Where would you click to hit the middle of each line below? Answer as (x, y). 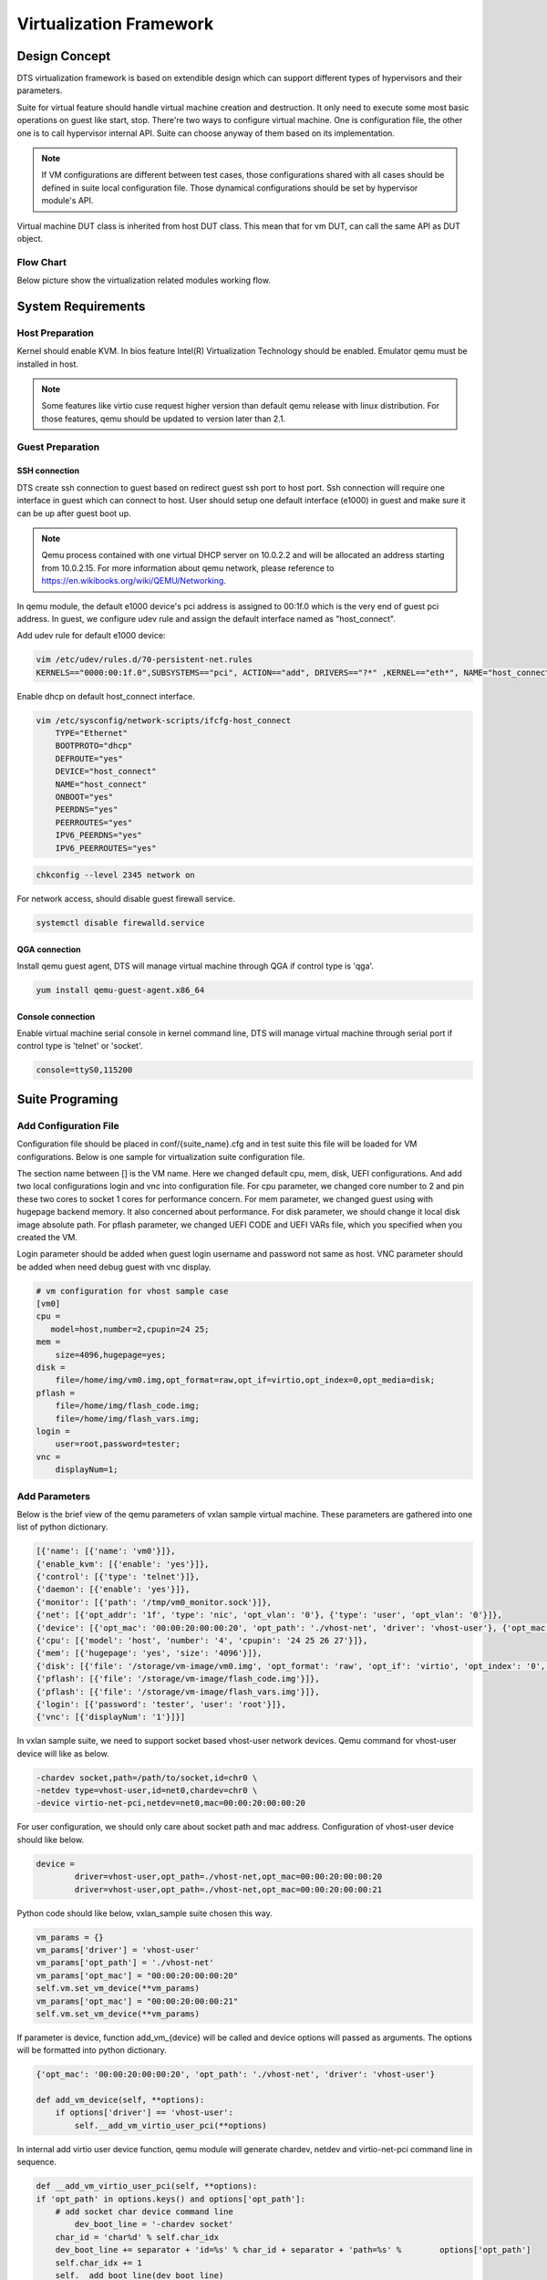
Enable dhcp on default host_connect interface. (106, 696)
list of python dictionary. (62, 1527)
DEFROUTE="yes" (89, 758)
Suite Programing (67, 1099)
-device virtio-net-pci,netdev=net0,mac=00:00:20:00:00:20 (170, 1803)
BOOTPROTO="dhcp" (94, 746)
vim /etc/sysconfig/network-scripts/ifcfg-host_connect (164, 720)
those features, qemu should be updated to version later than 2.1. (164, 419)
